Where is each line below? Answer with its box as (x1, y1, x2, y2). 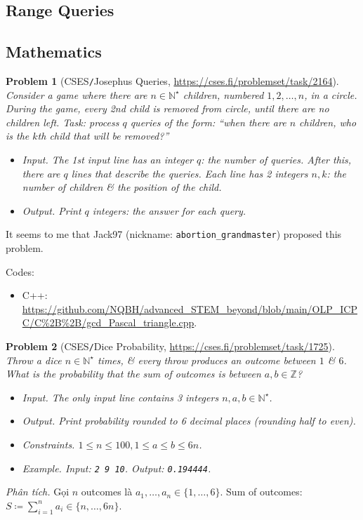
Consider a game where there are (6, 87, 147, 102)
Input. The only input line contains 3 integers (22, 389, 219, 404)
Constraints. (22, 437, 75, 452)
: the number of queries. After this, (201, 152, 352, 167)
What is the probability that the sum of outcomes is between (6, 366, 261, 381)
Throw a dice (6, 352, 62, 367)
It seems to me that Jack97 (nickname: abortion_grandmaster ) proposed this (6, 227, 342, 241)
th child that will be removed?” (37, 128, 169, 143)
